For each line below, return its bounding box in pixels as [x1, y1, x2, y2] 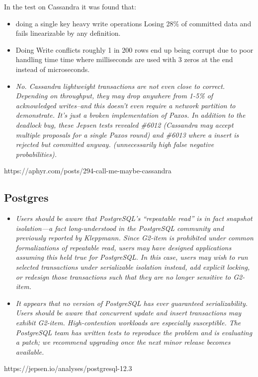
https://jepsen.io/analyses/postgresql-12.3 [4, 363, 132, 374]
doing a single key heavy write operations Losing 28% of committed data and [15, 18, 252, 28]
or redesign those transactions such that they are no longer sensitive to [15, 271, 231, 282]
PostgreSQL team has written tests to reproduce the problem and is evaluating [15, 327, 253, 337]
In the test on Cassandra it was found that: [4, 1, 136, 11]
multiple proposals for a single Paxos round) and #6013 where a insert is [15, 129, 239, 140]
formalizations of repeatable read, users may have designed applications [15, 242, 232, 252]
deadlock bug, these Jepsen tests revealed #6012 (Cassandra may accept [15, 119, 234, 130]
